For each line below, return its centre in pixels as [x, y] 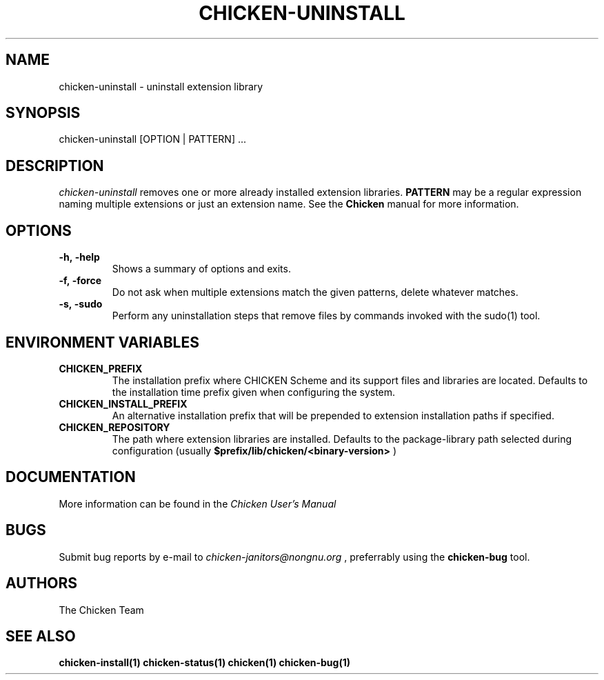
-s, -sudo [81, 304]
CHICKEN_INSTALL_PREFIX [123, 403]
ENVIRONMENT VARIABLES [102, 342]
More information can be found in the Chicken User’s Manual [198, 503]
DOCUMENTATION [71, 477]
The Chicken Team [101, 610]
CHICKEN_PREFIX [101, 368]
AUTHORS [42, 583]
